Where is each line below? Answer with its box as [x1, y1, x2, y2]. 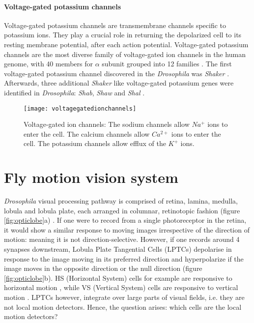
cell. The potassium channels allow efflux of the [24, 138, 166, 148]
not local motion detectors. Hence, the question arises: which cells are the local [4, 301, 242, 312]
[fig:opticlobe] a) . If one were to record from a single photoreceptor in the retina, [4, 215, 247, 225]
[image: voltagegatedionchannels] [24, 105, 137, 112]
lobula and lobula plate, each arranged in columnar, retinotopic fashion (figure [4, 205, 240, 215]
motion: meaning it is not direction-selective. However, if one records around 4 [4, 234, 240, 244]
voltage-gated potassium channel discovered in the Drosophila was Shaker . [4, 68, 229, 78]
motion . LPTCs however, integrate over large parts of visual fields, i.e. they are [4, 292, 245, 302]
